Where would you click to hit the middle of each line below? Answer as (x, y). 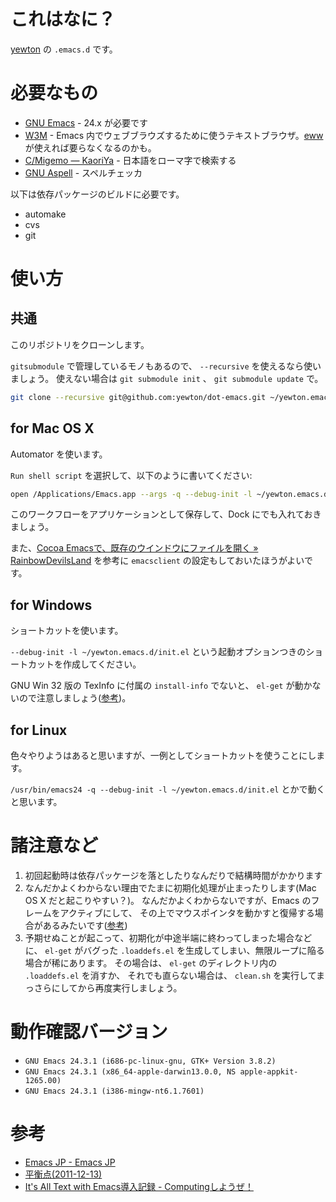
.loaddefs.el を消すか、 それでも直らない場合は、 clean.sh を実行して (170, 975)
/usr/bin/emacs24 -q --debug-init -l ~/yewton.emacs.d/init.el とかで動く (168, 789)
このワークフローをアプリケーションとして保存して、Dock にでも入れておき (166, 514)
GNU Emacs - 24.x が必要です (86, 122)
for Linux (39, 730)
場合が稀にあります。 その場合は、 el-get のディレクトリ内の (151, 963)
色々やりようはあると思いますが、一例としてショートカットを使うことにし (163, 756)
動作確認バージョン (89, 1032)
